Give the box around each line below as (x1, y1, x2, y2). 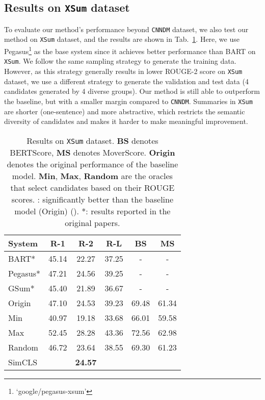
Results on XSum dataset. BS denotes (26, 134, 158, 146)
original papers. (65, 216, 120, 229)
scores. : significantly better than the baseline (11, 193, 174, 205)
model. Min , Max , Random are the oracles (12, 169, 173, 182)
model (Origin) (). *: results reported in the (14, 205, 171, 217)
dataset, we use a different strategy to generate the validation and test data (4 (4, 76, 249, 86)
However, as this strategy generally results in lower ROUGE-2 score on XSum (4, 66, 243, 76)
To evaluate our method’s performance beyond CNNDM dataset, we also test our (4, 23, 249, 34)
